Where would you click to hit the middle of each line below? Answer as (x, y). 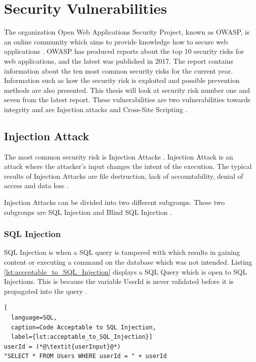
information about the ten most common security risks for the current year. (118, 70)
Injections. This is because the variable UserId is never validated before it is (119, 281)
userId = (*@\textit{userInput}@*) (63, 346)
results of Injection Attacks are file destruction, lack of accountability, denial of (124, 176)
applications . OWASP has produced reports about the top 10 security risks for (124, 51)
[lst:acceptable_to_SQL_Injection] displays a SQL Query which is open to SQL (126, 271)
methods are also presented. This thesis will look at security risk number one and (127, 90)
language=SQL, (34, 318)
